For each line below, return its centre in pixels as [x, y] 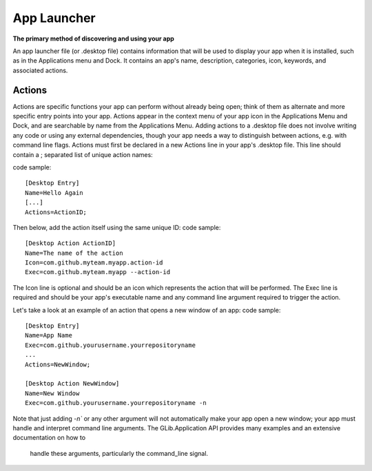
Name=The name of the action [74, 253]
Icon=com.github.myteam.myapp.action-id [94, 263]
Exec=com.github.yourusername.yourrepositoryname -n [116, 403]
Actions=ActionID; [56, 212]
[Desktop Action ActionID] [71, 243]
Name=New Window [52, 393]
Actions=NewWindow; [58, 364]
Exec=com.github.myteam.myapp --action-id [98, 272]
